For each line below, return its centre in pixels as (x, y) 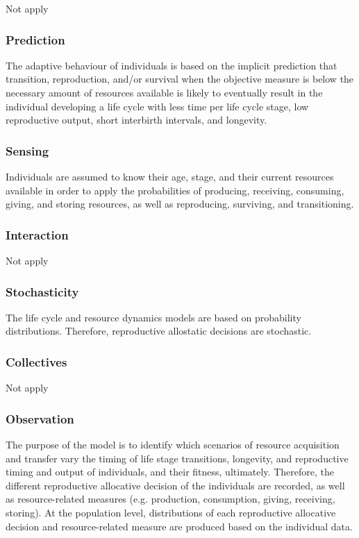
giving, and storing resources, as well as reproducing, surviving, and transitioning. (180, 204)
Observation (40, 418)
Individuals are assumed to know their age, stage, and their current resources (170, 176)
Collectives (36, 361)
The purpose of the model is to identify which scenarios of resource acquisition (173, 445)
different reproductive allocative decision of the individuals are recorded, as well (175, 485)
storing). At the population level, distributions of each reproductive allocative (171, 512)
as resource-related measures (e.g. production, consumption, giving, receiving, (170, 499)
